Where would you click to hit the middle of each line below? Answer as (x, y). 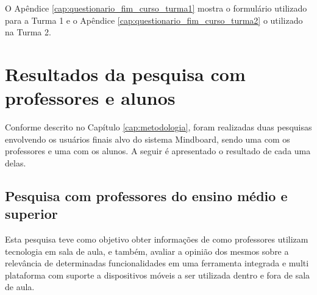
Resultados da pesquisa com (125, 73)
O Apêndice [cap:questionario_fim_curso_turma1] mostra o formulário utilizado (156, 8)
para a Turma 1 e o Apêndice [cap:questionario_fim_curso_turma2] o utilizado (154, 20)
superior (31, 214)
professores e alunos (90, 98)
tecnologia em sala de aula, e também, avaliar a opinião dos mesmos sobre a (147, 251)
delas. (16, 162)
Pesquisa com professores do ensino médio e (146, 195)
